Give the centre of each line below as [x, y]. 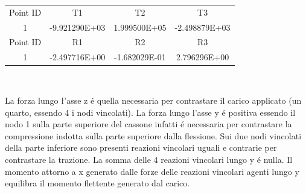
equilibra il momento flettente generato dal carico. [97, 183]
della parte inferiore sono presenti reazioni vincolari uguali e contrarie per [141, 147]
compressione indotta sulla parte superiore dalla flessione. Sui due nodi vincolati [153, 135]
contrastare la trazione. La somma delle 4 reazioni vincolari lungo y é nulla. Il [149, 159]
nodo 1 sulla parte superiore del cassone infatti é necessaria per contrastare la [148, 124]
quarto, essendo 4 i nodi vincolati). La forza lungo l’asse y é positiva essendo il [150, 112]
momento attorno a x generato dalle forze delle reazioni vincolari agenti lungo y [152, 171]
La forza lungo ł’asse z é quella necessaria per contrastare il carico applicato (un [153, 100]
